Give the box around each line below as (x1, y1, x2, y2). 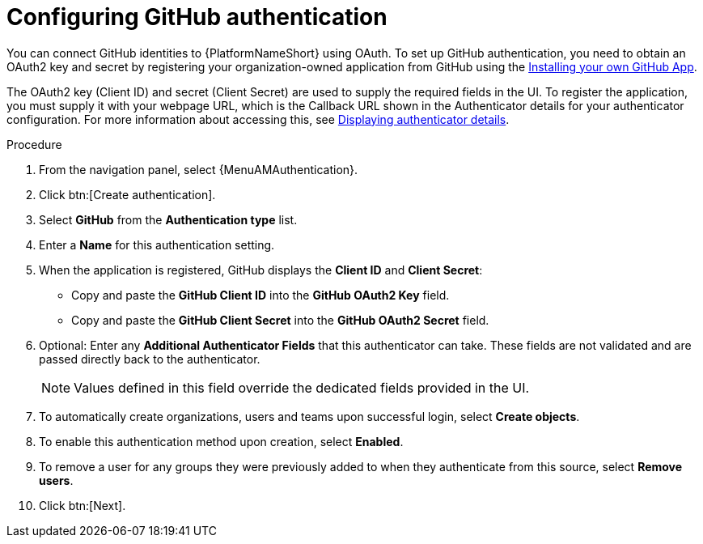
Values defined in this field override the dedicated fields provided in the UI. (74, 379, 530, 396)
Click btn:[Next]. (39, 498, 126, 512)
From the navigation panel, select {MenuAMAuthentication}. (39, 162, 358, 176)
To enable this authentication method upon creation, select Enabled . (39, 434, 404, 448)
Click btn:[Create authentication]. (39, 187, 216, 202)
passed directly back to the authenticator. (39, 351, 260, 366)
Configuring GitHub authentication (6, 3, 387, 31)
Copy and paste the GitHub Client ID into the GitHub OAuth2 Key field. (71, 287, 450, 302)
